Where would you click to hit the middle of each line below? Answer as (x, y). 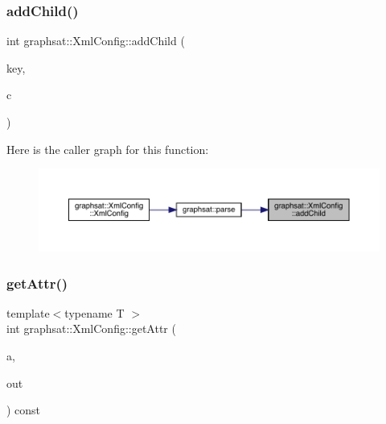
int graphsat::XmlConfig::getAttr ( (91, 328)
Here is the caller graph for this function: (108, 149)
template (28, 312)
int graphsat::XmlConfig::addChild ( (96, 41)
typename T (94, 312)
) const (24, 410)
